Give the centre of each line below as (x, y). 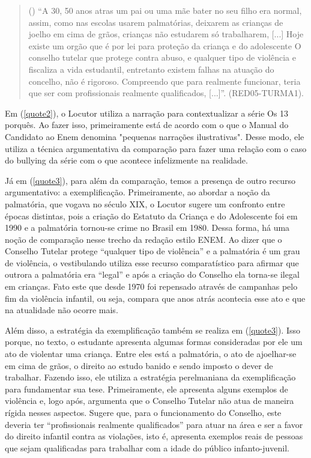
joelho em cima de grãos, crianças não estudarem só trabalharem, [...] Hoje (166, 34)
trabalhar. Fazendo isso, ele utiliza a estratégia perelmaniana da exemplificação (150, 377)
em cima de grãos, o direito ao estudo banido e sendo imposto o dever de (139, 365)
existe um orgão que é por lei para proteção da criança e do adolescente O (165, 45)
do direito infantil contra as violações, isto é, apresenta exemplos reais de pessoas (154, 436)
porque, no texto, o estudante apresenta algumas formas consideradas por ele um (154, 342)
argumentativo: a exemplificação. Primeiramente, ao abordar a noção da (137, 192)
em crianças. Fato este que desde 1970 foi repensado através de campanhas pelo (151, 286)
